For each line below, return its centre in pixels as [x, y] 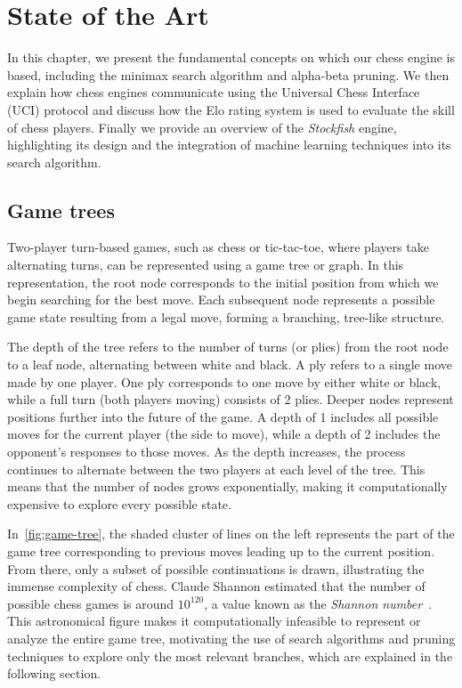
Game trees [61, 210]
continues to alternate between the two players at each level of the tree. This [216, 469]
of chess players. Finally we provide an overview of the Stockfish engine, [202, 127]
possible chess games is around [91, 603]
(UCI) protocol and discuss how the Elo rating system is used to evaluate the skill [231, 109]
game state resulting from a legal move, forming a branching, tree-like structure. [226, 316]
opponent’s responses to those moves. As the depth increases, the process [207, 452]
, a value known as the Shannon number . [318, 603]
